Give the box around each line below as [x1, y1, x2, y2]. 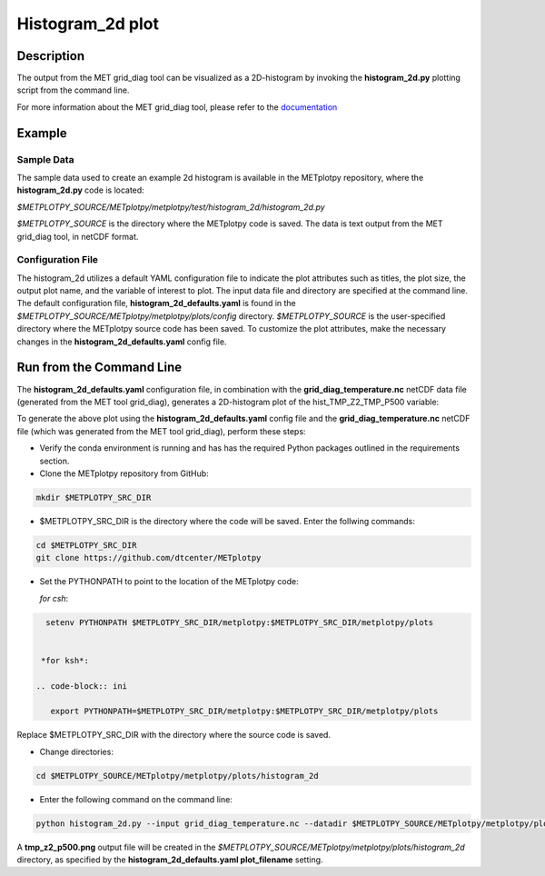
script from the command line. [16, 85, 130, 95]
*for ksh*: [41, 655, 90, 665]
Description [16, 48, 85, 64]
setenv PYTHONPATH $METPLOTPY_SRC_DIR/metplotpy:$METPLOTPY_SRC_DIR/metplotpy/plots [45, 617, 434, 627]
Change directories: [39, 746, 114, 757]
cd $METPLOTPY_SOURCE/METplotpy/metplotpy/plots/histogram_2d [35, 771, 319, 781]
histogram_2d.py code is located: [16, 184, 144, 195]
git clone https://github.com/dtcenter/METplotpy [35, 552, 262, 563]
